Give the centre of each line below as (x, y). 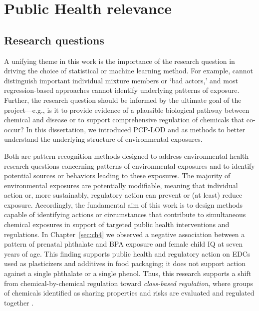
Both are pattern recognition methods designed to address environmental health (127, 155)
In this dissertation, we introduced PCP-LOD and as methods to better (136, 129)
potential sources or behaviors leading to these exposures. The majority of (117, 175)
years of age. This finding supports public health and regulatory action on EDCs (127, 253)
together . (19, 302)
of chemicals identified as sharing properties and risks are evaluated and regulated (129, 293)
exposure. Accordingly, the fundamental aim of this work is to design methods (124, 204)
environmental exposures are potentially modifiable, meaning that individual (121, 185)
